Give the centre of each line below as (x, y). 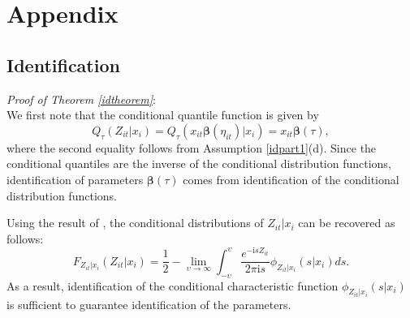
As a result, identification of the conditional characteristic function (173, 285)
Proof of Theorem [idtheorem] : (81, 99)
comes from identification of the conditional (291, 179)
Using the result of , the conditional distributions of (135, 223)
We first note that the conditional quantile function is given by (163, 115)
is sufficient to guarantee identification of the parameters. (149, 305)
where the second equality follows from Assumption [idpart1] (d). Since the (192, 147)
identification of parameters (75, 179)
